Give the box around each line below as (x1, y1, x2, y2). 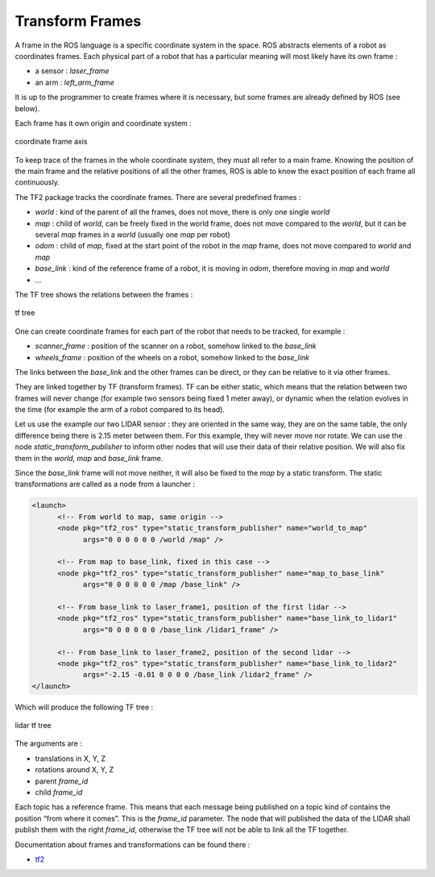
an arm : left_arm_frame (35, 77, 114, 87)
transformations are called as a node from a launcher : (14, 480, 195, 489)
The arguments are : (14, 738, 82, 749)
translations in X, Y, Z (35, 754, 106, 763)
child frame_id (35, 788, 83, 797)
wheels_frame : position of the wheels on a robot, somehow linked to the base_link (35, 352, 310, 362)
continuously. (14, 177, 60, 187)
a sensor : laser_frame (35, 66, 110, 76)
